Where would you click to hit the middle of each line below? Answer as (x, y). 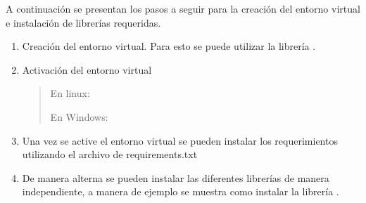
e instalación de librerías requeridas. (83, 22)
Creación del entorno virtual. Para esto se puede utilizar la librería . (169, 46)
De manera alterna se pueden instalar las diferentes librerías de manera (176, 177)
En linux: (70, 93)
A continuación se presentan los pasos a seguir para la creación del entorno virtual (183, 8)
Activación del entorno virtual (87, 69)
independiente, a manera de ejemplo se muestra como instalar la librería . (181, 191)
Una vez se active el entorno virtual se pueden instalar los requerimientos (180, 140)
